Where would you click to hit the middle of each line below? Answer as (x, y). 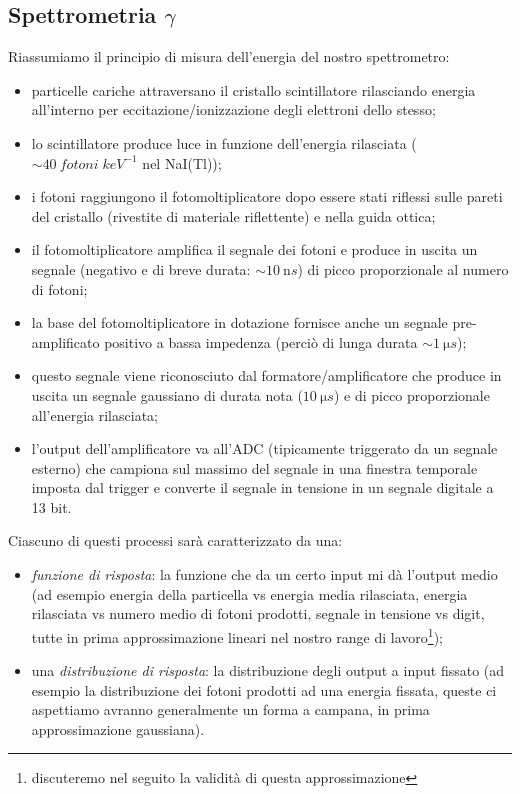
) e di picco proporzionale (411, 394)
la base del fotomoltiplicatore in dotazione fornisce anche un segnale (239, 322)
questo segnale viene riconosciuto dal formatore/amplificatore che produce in (266, 375)
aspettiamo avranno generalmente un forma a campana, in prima (230, 709)
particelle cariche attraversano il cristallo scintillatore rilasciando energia (253, 89)
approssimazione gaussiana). (118, 728)
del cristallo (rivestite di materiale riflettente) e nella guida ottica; (233, 215)
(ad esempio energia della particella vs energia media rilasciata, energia (249, 593)
